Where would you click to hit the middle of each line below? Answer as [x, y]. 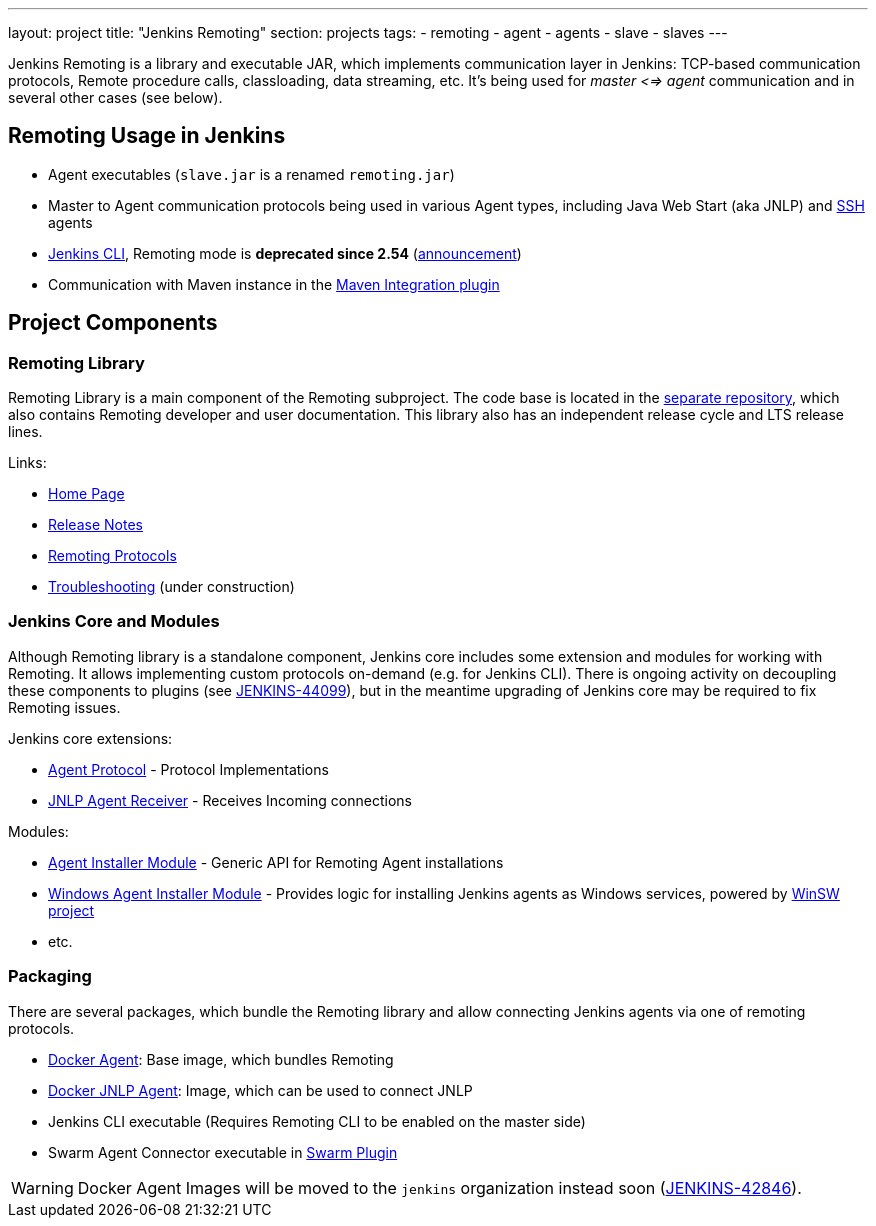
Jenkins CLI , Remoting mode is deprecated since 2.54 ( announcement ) [285, 253]
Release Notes [95, 525]
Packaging [50, 976]
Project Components [113, 323]
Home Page [86, 494]
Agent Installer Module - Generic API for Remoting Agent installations [276, 862]
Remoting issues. [64, 707]
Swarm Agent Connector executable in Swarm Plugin [223, 1152]
